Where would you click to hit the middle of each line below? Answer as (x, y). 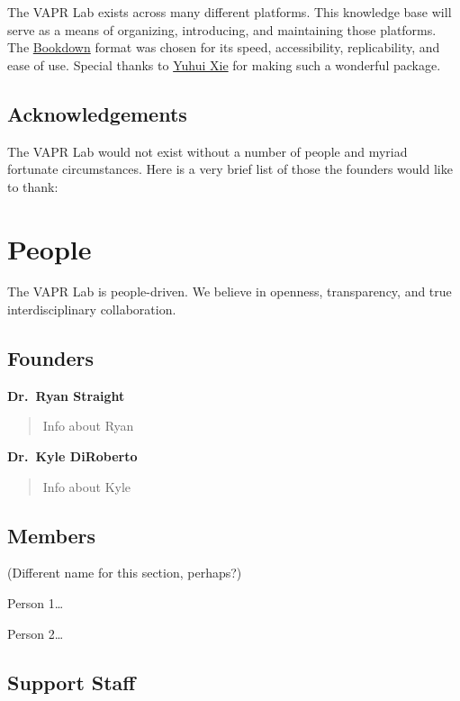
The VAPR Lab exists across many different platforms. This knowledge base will (230, 12)
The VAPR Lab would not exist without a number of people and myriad (207, 151)
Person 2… (36, 633)
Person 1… (36, 603)
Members (52, 535)
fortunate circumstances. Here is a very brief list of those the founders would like (230, 169)
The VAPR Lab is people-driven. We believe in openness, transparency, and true (230, 291)
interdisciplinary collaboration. (92, 310)
